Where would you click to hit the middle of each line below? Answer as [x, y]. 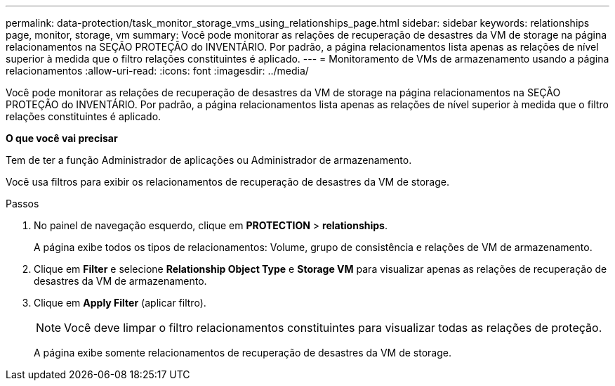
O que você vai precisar [62, 138]
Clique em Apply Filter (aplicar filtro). [120, 303]
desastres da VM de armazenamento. [120, 281]
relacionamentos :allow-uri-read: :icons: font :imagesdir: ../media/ [157, 71]
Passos [22, 204]
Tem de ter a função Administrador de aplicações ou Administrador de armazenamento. [209, 160]
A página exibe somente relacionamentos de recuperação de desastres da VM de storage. [243, 353]
